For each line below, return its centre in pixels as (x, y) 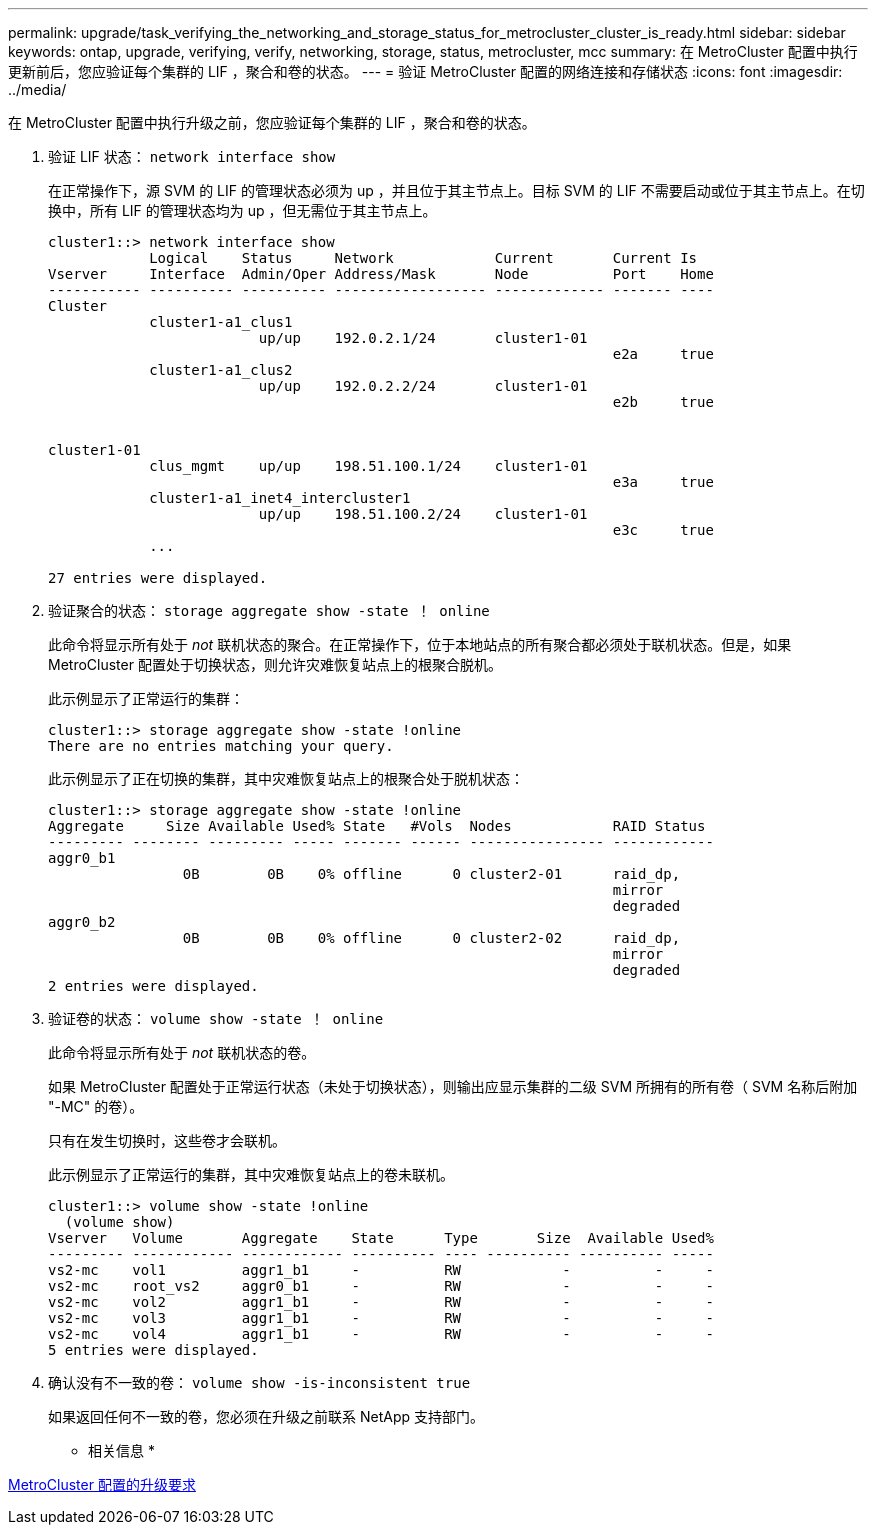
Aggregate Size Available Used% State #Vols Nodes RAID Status (377, 826)
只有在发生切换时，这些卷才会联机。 (167, 1140)
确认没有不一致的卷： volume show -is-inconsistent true (259, 1382)
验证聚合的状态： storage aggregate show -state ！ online (269, 610)
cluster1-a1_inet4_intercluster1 (280, 498)
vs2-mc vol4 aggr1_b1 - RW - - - (381, 1334)
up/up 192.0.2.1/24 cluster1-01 (423, 338)
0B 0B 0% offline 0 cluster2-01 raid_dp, (431, 874)
